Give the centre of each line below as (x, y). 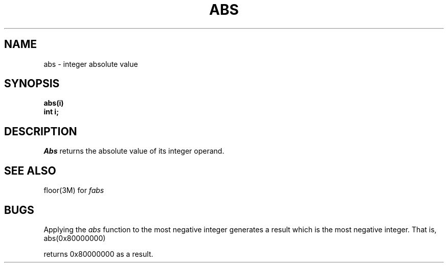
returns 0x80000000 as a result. (98, 254)
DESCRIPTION (41, 131)
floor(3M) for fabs (74, 190)
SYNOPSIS (32, 84)
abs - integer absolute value (91, 64)
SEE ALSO (30, 171)
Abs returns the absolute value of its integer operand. (134, 151)
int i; (51, 112)
